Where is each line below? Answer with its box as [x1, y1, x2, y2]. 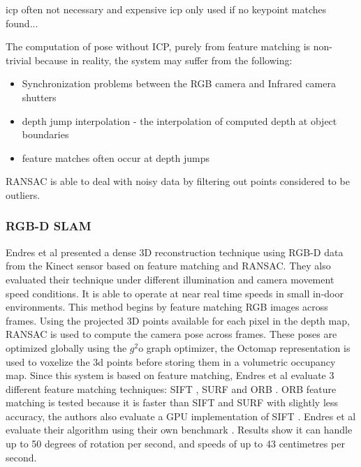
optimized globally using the [6, 340, 127, 355]
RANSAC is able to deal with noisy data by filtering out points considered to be [6, 174, 350, 188]
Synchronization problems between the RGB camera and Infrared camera [22, 76, 336, 91]
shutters [22, 89, 57, 104]
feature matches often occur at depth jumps [22, 150, 209, 165]
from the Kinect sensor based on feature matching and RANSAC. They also [6, 258, 331, 273]
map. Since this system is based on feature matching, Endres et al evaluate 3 [6, 368, 334, 383]
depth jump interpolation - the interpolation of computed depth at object [22, 113, 337, 128]
